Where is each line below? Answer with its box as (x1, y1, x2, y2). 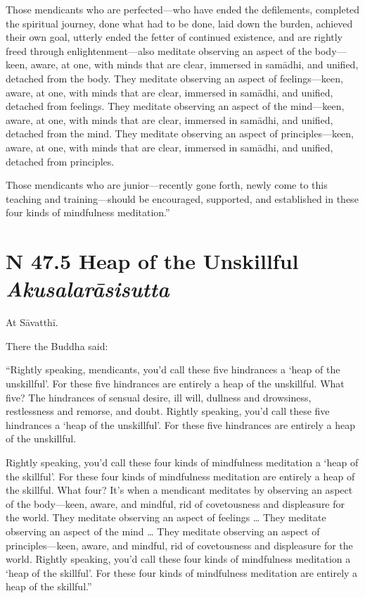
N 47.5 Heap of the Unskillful (6, 247, 299, 275)
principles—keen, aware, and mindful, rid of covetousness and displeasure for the (6, 537, 353, 552)
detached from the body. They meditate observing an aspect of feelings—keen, (6, 70, 343, 85)
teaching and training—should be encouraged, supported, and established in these (6, 191, 359, 206)
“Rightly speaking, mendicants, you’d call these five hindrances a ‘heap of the (6, 362, 340, 377)
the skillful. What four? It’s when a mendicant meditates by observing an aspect (6, 482, 353, 497)
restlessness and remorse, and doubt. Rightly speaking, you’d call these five (6, 404, 330, 418)
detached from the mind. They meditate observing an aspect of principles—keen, (6, 126, 354, 141)
